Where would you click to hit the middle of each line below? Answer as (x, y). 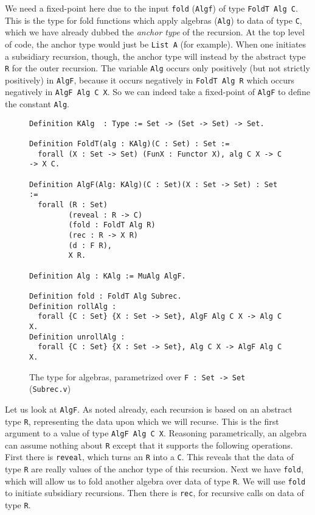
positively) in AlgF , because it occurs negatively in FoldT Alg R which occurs (150, 80)
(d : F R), (90, 245)
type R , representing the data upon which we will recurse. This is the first (142, 421)
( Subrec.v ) (50, 389)
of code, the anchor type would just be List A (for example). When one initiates (156, 44)
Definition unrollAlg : (77, 337)
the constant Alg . (37, 104)
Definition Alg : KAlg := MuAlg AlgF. (108, 276)
